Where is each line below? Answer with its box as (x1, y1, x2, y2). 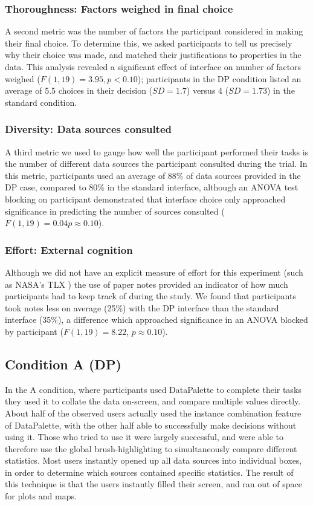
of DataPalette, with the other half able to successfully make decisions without (5, 418, 297, 431)
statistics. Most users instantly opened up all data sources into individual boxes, (5, 454, 302, 467)
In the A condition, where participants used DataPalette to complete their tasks (5, 383, 302, 395)
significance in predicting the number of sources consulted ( (5, 204, 225, 217)
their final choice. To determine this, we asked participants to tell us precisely (5, 36, 292, 49)
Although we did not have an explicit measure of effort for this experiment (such (5, 265, 303, 278)
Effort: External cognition (5, 242, 133, 257)
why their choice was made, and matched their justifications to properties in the (5, 48, 302, 61)
